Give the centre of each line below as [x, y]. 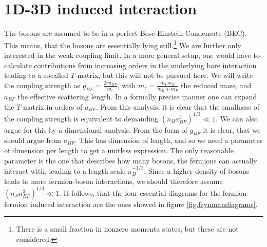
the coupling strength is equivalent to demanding [81, 118]
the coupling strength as [42, 85]
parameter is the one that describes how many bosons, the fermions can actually [131, 160]
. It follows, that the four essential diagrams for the [140, 192]
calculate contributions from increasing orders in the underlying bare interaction [130, 65]
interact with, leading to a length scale [65, 171]
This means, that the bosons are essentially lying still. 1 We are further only [123, 44]
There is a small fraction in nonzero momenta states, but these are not [127, 229]
